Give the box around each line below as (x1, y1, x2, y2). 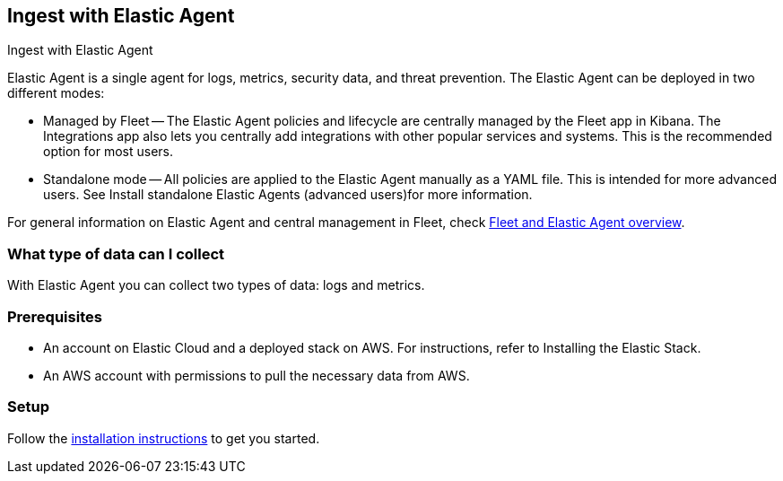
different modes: (7, 85, 105, 101)
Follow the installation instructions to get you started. (7, 430, 320, 446)
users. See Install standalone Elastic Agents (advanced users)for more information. (43, 187, 533, 203)
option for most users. (43, 144, 174, 160)
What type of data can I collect (7, 244, 225, 263)
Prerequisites (7, 307, 102, 326)
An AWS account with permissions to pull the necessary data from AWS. (43, 367, 470, 383)
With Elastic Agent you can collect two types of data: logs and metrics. (7, 277, 425, 293)
